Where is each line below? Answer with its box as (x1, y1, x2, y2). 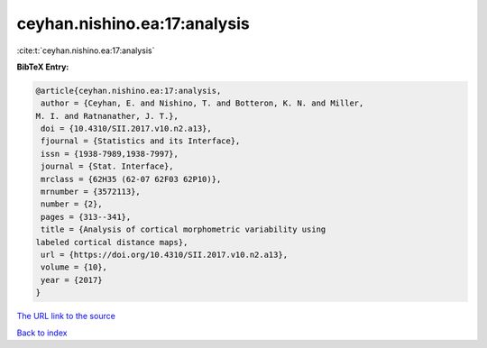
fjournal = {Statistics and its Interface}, (41, 136, 241, 146)
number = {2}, (41, 199, 103, 209)
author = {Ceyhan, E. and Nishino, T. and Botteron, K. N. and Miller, (41, 98, 364, 108)
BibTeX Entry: (16, 61, 69, 72)
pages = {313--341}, (41, 212, 132, 222)
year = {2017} (41, 275, 103, 285)
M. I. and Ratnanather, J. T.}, (35, 111, 179, 121)
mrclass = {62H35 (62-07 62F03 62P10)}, (41, 174, 222, 184)
